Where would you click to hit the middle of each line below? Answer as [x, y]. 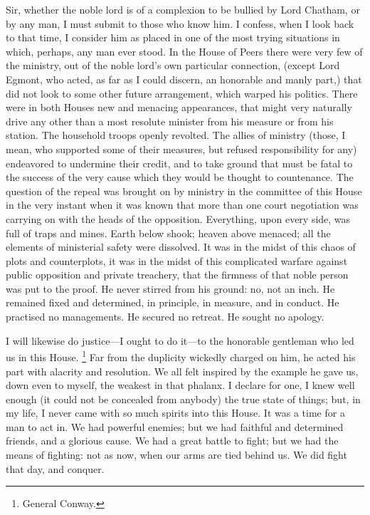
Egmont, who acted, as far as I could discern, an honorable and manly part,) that [184, 79]
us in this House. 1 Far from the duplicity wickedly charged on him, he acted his [181, 356]
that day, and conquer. [55, 468]
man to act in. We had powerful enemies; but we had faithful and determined [175, 426]
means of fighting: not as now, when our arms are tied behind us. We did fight [176, 455]
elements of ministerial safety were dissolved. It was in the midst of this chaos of [181, 247]
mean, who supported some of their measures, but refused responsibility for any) [181, 149]
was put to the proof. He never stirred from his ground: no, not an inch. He [170, 288]
